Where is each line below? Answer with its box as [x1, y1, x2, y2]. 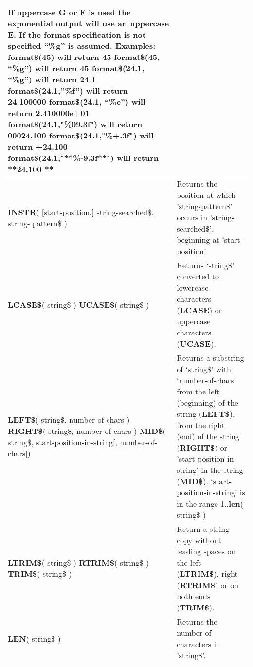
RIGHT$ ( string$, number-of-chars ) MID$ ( [8, 425, 166, 436]
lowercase [177, 282, 209, 293]
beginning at [177, 234, 219, 245]
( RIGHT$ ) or [177, 442, 227, 453]
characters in [177, 638, 220, 649]
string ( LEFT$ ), [177, 408, 235, 419]
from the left [177, 386, 220, 397]
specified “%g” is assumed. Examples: [8, 40, 156, 51]
